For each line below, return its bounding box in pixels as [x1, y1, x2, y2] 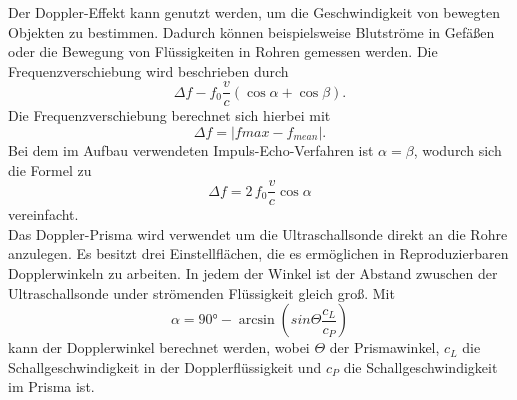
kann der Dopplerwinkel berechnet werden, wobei [8, 337, 310, 358]
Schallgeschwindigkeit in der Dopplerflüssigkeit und [8, 356, 322, 377]
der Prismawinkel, [329, 337, 440, 358]
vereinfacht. [8, 204, 79, 225]
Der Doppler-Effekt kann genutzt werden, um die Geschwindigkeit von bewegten [8, 2, 501, 22]
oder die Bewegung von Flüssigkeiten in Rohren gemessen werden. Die [8, 41, 438, 62]
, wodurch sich [413, 140, 502, 161]
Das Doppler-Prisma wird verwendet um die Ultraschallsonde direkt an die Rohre [8, 223, 508, 244]
